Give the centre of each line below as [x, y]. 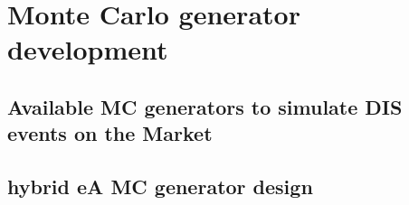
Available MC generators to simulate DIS [205, 106]
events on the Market [110, 133]
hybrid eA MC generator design [160, 186]
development [88, 49]
